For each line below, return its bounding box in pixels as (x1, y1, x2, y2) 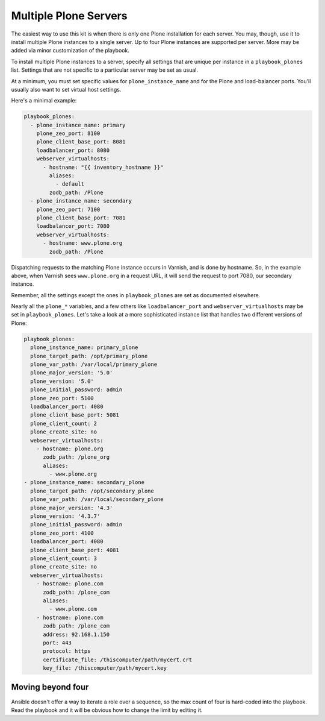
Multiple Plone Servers (11, 9, 128, 22)
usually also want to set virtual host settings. (11, 86, 122, 93)
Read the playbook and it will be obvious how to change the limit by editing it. (11, 706, 203, 714)
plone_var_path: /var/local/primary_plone (30, 361, 158, 368)
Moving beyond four (11, 682, 89, 693)
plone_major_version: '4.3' (30, 504, 113, 511)
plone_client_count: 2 (30, 420, 97, 427)
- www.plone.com (49, 606, 97, 612)
